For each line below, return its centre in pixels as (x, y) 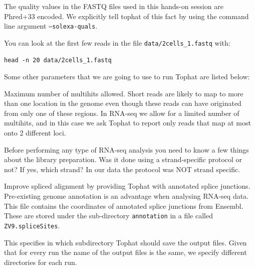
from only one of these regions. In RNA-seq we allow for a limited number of (122, 113)
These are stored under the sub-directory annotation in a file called (108, 216)
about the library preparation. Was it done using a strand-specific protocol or (123, 159)
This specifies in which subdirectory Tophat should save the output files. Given (125, 242)
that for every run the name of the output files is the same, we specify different (125, 252)
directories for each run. (41, 262)
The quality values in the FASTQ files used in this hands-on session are (114, 6)
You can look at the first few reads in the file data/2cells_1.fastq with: (117, 42)
